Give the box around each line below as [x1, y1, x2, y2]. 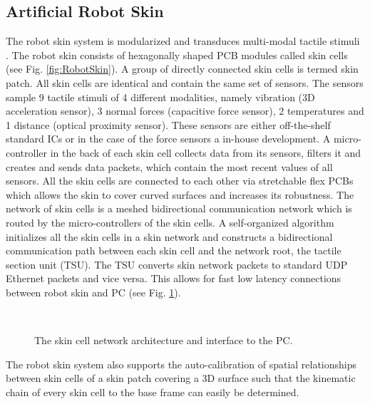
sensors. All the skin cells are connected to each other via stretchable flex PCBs [6, 173, 354, 188]
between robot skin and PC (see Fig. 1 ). [6, 284, 181, 299]
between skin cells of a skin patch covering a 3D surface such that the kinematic [6, 371, 356, 385]
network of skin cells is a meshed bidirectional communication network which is [6, 201, 352, 216]
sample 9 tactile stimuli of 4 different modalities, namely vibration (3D [6, 89, 315, 104]
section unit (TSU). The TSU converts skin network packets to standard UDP [6, 257, 348, 271]
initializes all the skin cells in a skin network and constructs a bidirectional [6, 229, 333, 244]
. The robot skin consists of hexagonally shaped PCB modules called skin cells [6, 47, 348, 62]
